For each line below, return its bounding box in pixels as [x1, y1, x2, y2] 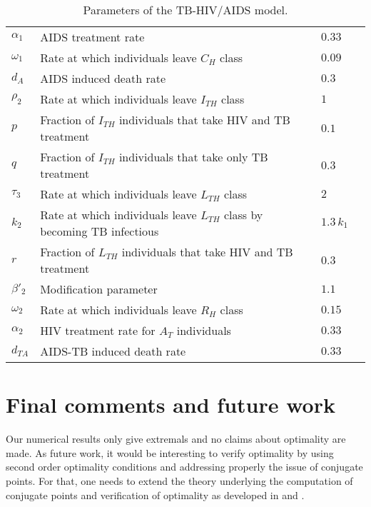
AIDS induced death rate [40, 70, 166, 86]
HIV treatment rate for [40, 322, 156, 338]
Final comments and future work [6, 390, 335, 419]
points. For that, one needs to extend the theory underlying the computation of [6, 473, 353, 488]
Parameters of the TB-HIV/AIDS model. [83, 1, 288, 18]
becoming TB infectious [40, 223, 159, 239]
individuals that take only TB [118, 149, 268, 165]
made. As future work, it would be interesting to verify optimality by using [6, 445, 334, 460]
